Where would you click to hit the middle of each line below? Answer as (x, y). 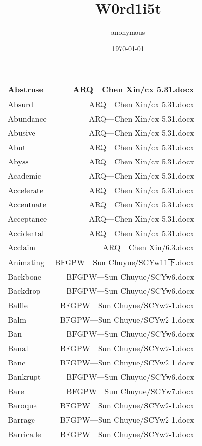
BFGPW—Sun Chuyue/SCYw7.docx (130, 391)
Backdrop (24, 291)
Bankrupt (24, 377)
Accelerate (26, 190)
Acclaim (22, 247)
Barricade (25, 434)
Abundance (27, 119)
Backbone (25, 277)
